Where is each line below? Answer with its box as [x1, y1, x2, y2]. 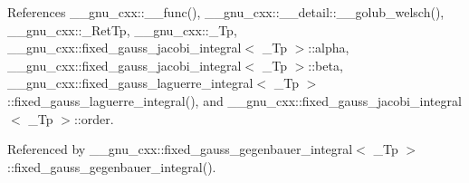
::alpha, [308, 38, 349, 57]
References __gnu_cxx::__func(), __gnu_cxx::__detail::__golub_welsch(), [7, 3, 445, 21]
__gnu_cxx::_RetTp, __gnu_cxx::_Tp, [7, 20, 237, 39]
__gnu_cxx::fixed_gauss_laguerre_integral [7, 73, 254, 92]
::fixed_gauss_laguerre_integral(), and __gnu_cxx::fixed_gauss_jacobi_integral [7, 91, 462, 110]
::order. [73, 109, 114, 128]
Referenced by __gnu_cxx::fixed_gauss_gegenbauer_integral [7, 140, 353, 159]
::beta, [308, 55, 343, 74]
